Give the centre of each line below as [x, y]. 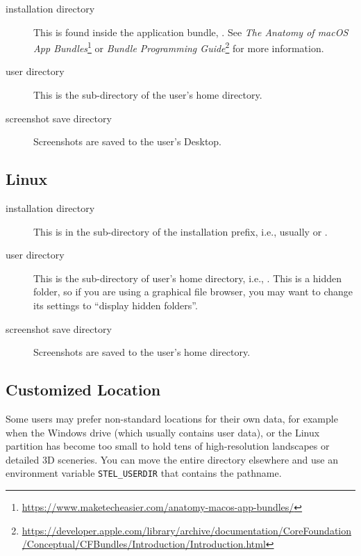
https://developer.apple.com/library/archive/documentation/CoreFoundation [187, 530]
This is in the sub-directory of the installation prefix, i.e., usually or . [180, 231]
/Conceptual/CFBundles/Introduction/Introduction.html [144, 544]
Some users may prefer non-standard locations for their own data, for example [172, 418]
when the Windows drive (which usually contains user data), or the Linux [163, 432]
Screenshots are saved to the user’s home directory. [142, 352]
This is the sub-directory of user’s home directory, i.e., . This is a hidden [188, 278]
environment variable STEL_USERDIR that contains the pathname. [144, 473]
